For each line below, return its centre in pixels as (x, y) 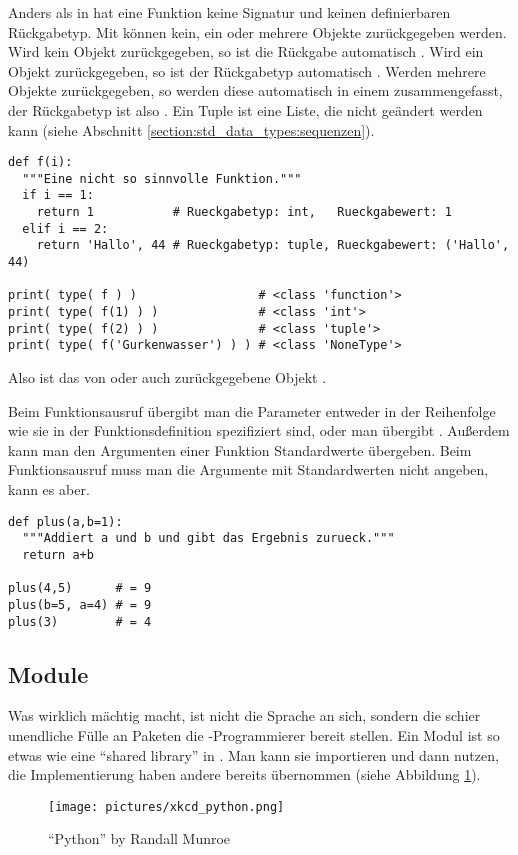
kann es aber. (49, 489)
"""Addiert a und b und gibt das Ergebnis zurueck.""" (208, 538)
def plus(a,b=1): (65, 521)
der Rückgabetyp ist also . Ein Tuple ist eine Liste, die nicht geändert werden (245, 109)
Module (48, 673)
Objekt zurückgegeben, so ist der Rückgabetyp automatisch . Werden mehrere (247, 70)
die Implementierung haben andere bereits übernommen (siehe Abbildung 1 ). (244, 774)
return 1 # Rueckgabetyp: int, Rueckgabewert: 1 (244, 212)
